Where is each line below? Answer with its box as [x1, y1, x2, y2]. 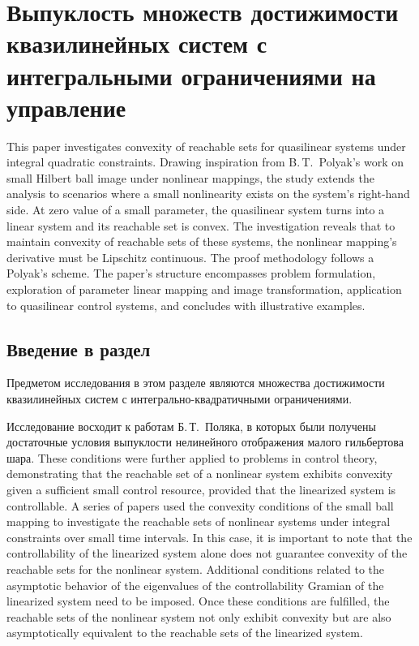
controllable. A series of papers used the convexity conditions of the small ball [6, 497, 394, 514]
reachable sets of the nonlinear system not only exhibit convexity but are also [6, 608, 391, 625]
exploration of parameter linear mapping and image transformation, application [6, 281, 402, 298]
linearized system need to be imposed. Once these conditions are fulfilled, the [6, 592, 390, 609]
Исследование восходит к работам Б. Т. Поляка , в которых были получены [6, 417, 376, 434]
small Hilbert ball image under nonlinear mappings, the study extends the [6, 169, 374, 186]
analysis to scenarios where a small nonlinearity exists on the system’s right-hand [6, 185, 410, 202]
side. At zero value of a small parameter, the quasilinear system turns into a [6, 201, 385, 218]
